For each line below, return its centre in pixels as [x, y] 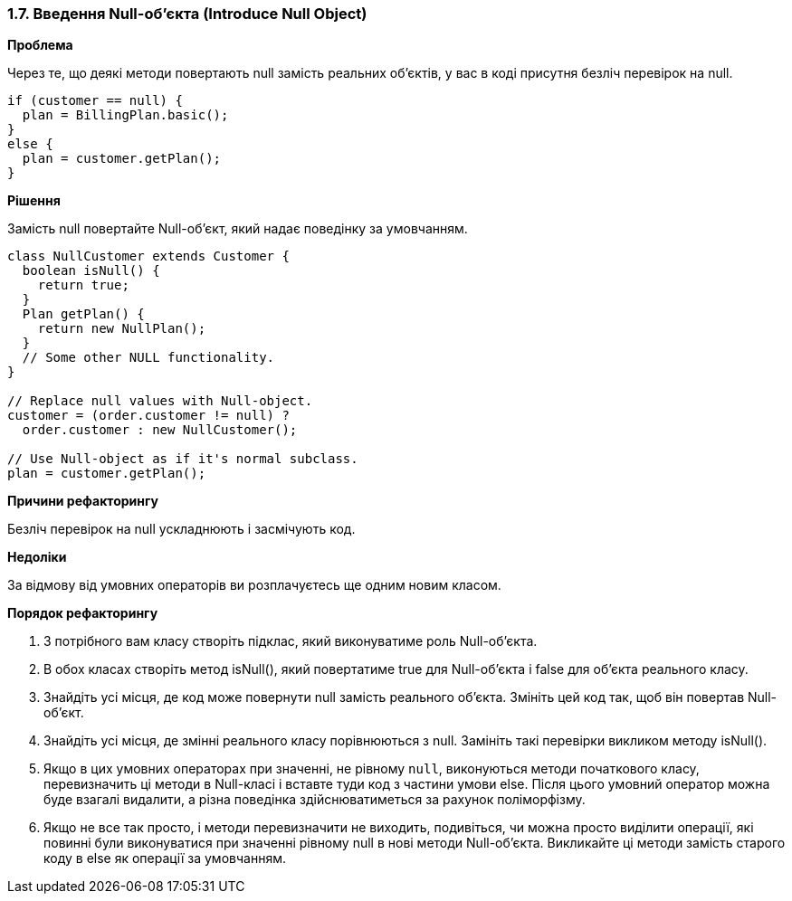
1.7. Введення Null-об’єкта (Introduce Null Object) [187, 14]
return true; [83, 285]
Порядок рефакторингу [83, 613]
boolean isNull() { [91, 271]
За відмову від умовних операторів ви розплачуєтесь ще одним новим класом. [254, 585]
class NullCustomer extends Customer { [148, 256]
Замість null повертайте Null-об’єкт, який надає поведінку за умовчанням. [238, 229]
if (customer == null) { [95, 101]
